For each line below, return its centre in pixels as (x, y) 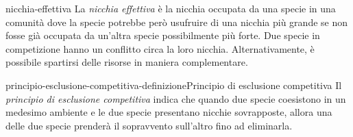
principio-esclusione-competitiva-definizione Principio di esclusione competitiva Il (174, 85)
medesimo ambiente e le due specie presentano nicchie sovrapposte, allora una (169, 112)
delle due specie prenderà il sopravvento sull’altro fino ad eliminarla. (149, 125)
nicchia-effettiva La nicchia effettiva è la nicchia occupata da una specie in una (171, 8)
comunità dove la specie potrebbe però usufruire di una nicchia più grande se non (177, 22)
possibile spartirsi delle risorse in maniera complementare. (127, 62)
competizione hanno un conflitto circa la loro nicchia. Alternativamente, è (160, 48)
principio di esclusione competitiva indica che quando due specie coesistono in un (176, 98)
